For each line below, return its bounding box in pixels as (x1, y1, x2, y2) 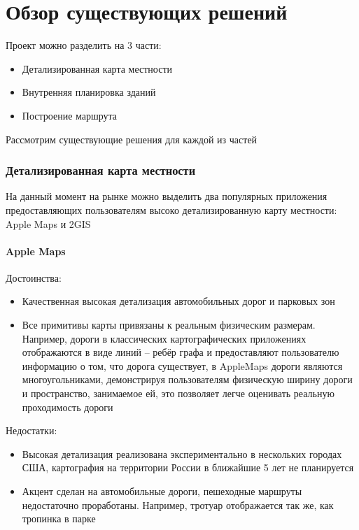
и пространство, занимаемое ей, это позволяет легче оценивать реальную (22, 386, 335, 401)
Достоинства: (6, 270, 62, 285)
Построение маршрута (22, 108, 118, 122)
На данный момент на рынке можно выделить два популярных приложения (6, 189, 328, 203)
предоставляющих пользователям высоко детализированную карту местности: (6, 202, 337, 217)
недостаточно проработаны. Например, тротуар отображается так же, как (22, 497, 334, 512)
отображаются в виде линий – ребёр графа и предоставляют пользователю (22, 345, 339, 359)
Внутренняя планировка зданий (22, 85, 156, 99)
